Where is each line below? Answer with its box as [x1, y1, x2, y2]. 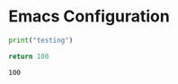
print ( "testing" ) [8, 36, 74, 45]
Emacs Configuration [8, 6, 170, 27]
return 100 [8, 52, 49, 61]
